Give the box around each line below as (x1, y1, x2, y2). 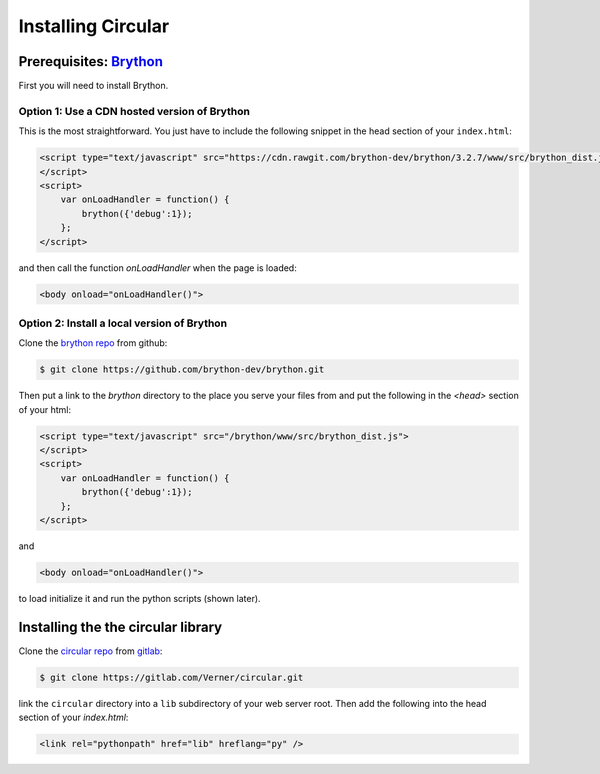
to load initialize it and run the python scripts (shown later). (18, 592, 261, 604)
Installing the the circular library (18, 618, 223, 635)
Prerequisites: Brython (18, 53, 164, 70)
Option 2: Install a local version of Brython (18, 316, 228, 330)
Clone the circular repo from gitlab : (18, 645, 163, 657)
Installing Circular (18, 15, 170, 37)
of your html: (18, 403, 72, 415)
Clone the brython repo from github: (18, 337, 168, 349)
